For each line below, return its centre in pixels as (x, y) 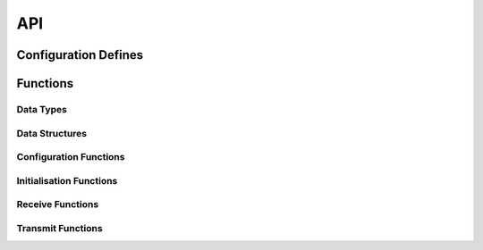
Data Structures (52, 133)
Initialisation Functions (67, 180)
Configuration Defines (80, 55)
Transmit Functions (59, 228)
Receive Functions (58, 204)
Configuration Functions (71, 157)
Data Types (42, 109)
